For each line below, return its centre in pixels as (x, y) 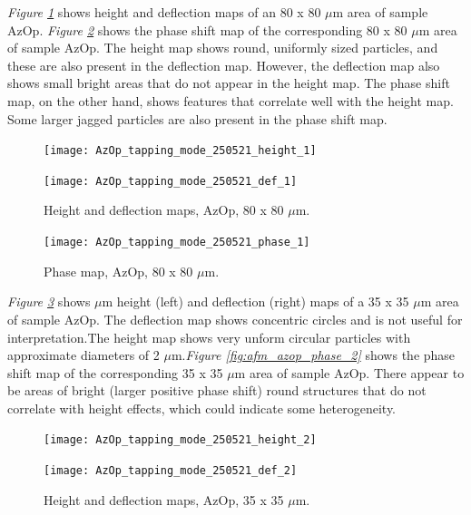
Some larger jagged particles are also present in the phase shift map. (197, 118)
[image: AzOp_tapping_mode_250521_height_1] (180, 151)
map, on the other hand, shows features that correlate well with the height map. (231, 100)
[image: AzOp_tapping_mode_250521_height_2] (180, 440)
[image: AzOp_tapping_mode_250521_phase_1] (177, 243)
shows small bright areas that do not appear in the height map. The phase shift (229, 83)
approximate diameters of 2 (83, 355)
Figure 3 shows (49, 301)
